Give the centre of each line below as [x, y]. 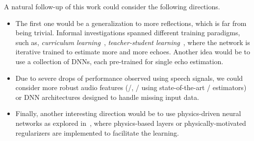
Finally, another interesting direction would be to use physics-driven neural [128, 113]
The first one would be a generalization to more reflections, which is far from [131, 23]
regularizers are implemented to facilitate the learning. [97, 132]
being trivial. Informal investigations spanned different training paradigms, [128, 33]
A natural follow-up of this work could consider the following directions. [112, 6]
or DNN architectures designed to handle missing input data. [107, 97]
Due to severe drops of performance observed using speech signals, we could [129, 78]
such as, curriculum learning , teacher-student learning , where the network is [133, 42]
